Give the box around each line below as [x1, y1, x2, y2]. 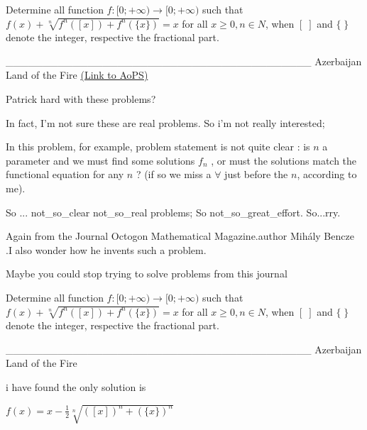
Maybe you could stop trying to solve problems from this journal [6, 266, 287, 281]
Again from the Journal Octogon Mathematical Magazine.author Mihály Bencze [6, 228, 354, 243]
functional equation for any [6, 167, 124, 182]
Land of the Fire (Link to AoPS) [6, 67, 148, 82]
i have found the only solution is [6, 379, 146, 394]
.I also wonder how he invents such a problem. [6, 242, 207, 257]
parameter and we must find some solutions [6, 153, 195, 167]
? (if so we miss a [136, 167, 212, 182]
